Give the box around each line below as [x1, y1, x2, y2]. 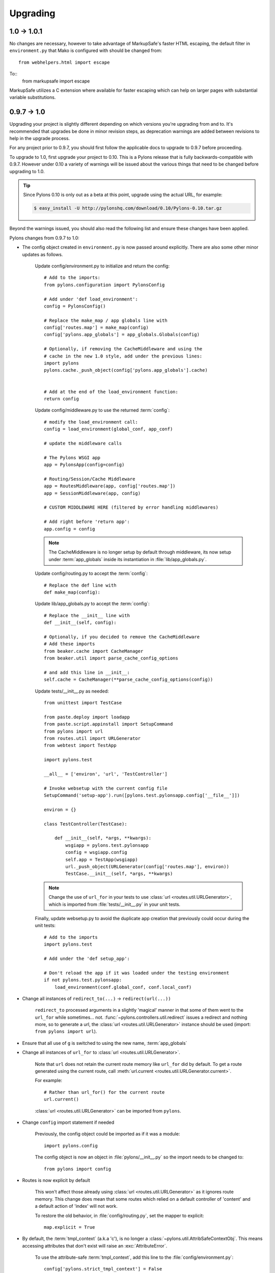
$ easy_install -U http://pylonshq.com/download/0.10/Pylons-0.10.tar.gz [34, 205, 222, 211]
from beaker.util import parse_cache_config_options [44, 655, 178, 661]
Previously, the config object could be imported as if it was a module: [35, 1131, 180, 1137]
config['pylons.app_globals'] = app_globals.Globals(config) [44, 331, 200, 338]
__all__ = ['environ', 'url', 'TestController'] [44, 771, 168, 777]
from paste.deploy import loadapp [44, 714, 130, 720]
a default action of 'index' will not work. [35, 1203, 118, 1209]
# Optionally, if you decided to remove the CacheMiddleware [44, 634, 200, 640]
